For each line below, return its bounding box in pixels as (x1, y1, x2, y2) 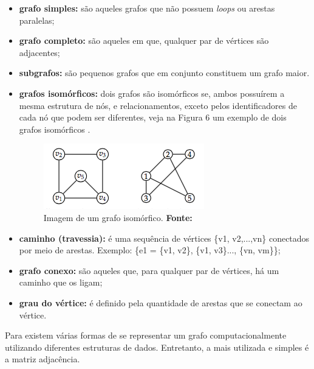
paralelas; (19, 13, 55, 26)
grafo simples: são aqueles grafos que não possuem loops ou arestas (19, 2, 275, 14)
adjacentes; (19, 46, 60, 58)
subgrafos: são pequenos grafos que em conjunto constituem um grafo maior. (19, 66, 310, 79)
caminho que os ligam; (19, 276, 103, 289)
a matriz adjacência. (5, 353, 80, 365)
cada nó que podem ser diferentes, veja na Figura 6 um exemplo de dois (19, 111, 287, 124)
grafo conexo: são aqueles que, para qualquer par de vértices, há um (19, 264, 279, 276)
